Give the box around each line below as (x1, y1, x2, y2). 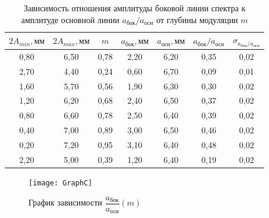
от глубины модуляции (156, 13, 238, 25)
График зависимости (29, 196, 103, 209)
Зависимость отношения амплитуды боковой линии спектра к (23, 2, 246, 14)
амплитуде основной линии (21, 13, 120, 25)
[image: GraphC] (29, 178, 93, 187)
